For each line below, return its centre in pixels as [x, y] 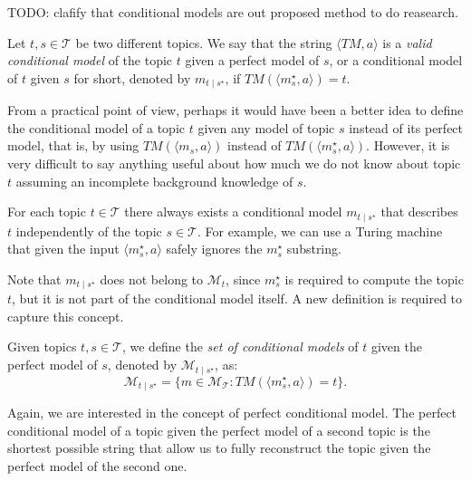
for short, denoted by [132, 77]
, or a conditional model [396, 60]
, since [243, 279]
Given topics [42, 346]
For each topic [47, 212]
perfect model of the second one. [97, 465]
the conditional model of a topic [96, 127]
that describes [419, 212]
